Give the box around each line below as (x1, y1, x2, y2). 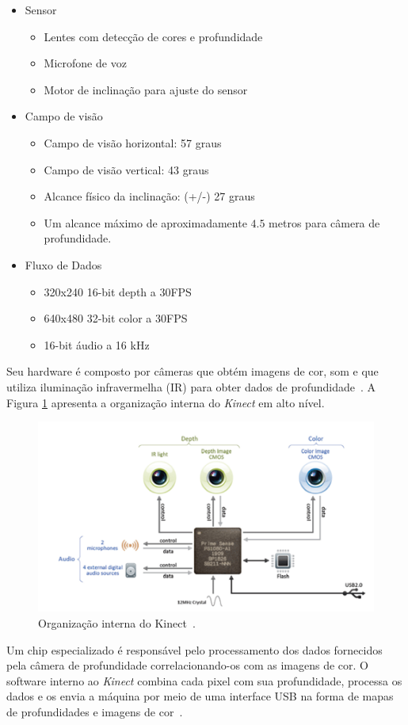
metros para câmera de (269, 214, 380, 231)
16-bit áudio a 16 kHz (44, 336, 150, 353)
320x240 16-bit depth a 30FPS (44, 283, 192, 300)
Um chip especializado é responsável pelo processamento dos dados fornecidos (6, 641, 383, 658)
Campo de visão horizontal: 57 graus (44, 134, 222, 151)
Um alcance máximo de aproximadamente (44, 214, 247, 231)
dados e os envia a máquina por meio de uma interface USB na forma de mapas (6, 688, 394, 704)
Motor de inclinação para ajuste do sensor (44, 81, 248, 97)
